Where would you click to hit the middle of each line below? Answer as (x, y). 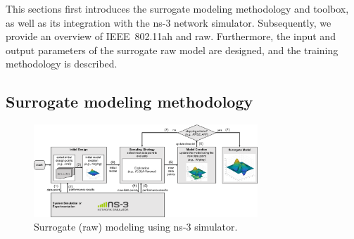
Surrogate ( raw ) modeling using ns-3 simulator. (136, 227)
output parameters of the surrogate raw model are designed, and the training (172, 50)
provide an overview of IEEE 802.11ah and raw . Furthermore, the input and (171, 36)
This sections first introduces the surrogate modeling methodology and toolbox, (177, 8)
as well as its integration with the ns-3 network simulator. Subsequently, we (169, 22)
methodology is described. (62, 64)
